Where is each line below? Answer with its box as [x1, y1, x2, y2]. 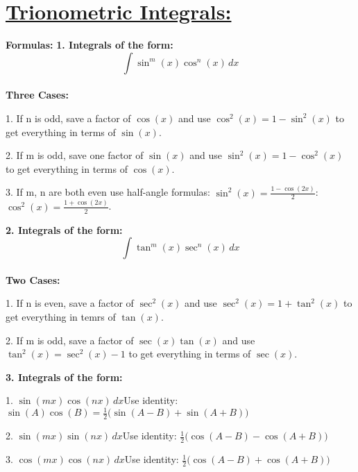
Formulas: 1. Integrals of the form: [6, 37, 173, 52]
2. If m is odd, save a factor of [6, 332, 134, 347]
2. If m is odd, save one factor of [6, 148, 144, 162]
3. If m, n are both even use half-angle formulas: [6, 185, 211, 199]
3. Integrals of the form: [6, 369, 123, 384]
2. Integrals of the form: [6, 222, 123, 237]
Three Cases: [6, 87, 69, 102]
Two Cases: [6, 272, 60, 287]
